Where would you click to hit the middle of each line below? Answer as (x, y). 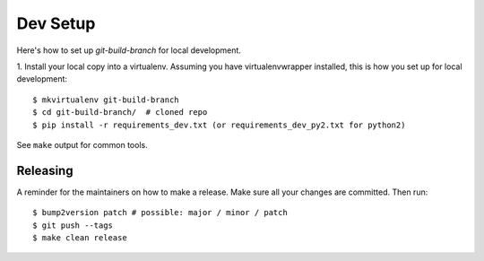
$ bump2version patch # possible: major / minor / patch (160, 213)
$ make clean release (80, 237)
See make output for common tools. (82, 144)
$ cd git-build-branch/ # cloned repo (120, 113)
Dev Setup (56, 23)
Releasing (45, 170)
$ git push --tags (73, 225)
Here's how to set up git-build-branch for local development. (129, 50)
